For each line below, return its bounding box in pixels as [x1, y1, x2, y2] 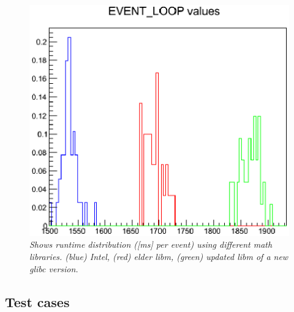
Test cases [5, 292, 70, 311]
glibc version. [29, 262, 78, 275]
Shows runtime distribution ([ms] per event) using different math [29, 238, 273, 251]
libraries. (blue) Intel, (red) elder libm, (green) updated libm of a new [29, 250, 288, 263]
